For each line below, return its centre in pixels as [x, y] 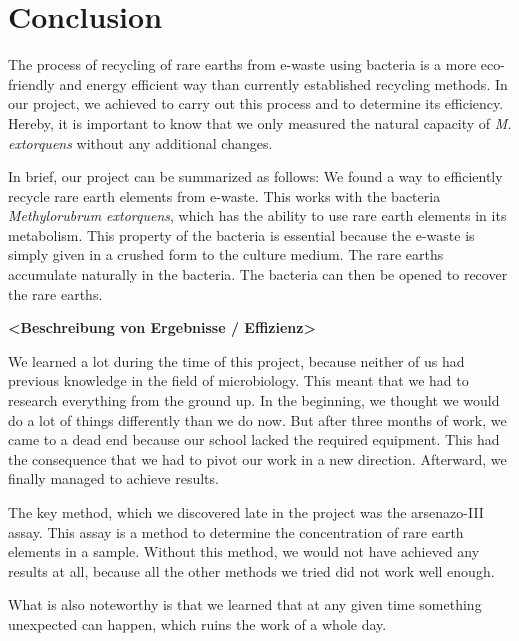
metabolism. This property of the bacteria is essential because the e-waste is [241, 234]
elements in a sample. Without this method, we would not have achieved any [244, 551]
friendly [31, 83]
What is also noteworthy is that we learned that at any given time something [245, 604]
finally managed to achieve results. [113, 478]
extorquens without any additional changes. [140, 142]
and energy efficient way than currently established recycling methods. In [283, 83]
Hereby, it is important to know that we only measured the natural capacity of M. [260, 122]
